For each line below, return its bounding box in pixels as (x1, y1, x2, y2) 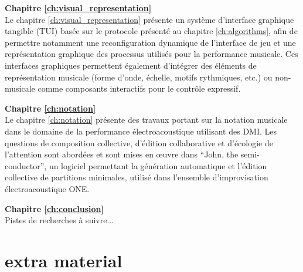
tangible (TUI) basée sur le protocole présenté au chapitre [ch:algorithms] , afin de (5, 25, 298, 37)
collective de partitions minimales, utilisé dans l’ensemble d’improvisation (5, 171, 268, 183)
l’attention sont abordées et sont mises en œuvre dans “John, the (5, 148, 239, 160)
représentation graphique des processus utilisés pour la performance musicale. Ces (5, 48, 298, 60)
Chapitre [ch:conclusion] (5, 202, 104, 214)
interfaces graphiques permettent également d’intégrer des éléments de (5, 59, 257, 71)
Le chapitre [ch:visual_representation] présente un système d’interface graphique (5, 13, 294, 25)
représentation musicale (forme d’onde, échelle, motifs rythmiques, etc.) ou (5, 70, 273, 83)
